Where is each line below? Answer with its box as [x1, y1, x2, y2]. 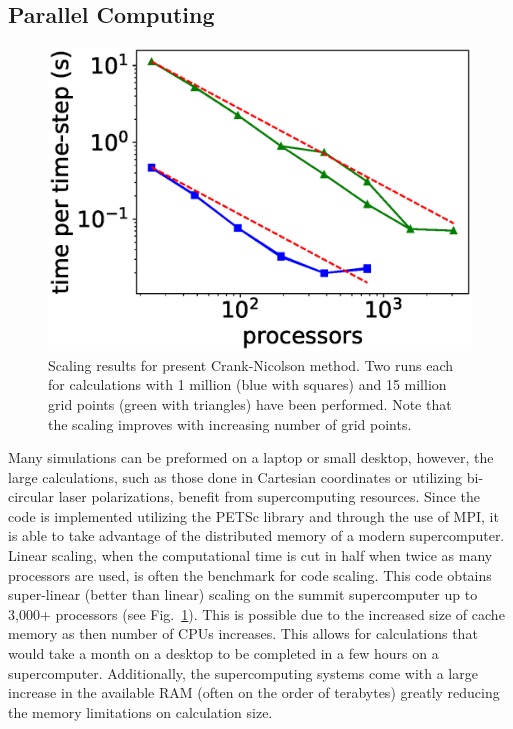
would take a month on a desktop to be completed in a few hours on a [8, 643, 439, 664]
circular [8, 486, 54, 507]
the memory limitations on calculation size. [8, 701, 273, 722]
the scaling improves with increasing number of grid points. [48, 413, 412, 434]
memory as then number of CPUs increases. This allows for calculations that [8, 623, 478, 644]
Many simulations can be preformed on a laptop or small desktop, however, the [8, 447, 494, 468]
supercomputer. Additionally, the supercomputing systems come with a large [8, 662, 478, 683]
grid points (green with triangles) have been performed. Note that [48, 393, 452, 414]
